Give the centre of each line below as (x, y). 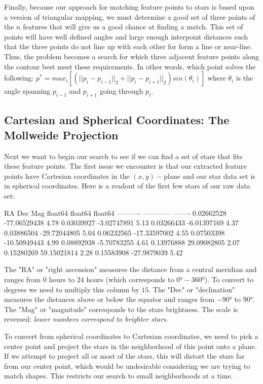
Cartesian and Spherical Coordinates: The (117, 120)
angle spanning (27, 91)
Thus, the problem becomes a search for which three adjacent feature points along (131, 56)
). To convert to (229, 279)
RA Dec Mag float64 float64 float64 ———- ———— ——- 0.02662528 (115, 213)
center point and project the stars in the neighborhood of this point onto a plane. (130, 346)
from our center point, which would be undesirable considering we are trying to (127, 366)
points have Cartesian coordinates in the (67, 176)
